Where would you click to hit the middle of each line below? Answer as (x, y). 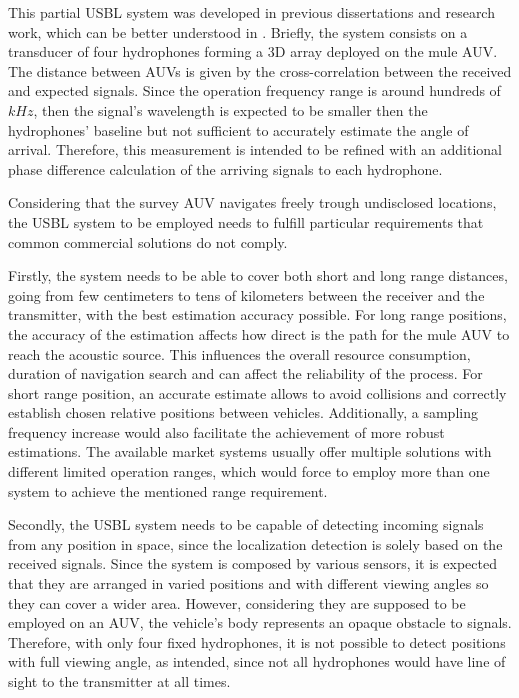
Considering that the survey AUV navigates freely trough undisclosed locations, (252, 202)
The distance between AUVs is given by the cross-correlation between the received (260, 70)
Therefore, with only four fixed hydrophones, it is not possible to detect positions (257, 641)
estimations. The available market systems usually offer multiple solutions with (250, 451)
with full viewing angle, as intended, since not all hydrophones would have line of (257, 661)
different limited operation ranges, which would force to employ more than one (249, 471)
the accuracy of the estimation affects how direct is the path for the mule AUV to (259, 333)
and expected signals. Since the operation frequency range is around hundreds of (254, 90)
